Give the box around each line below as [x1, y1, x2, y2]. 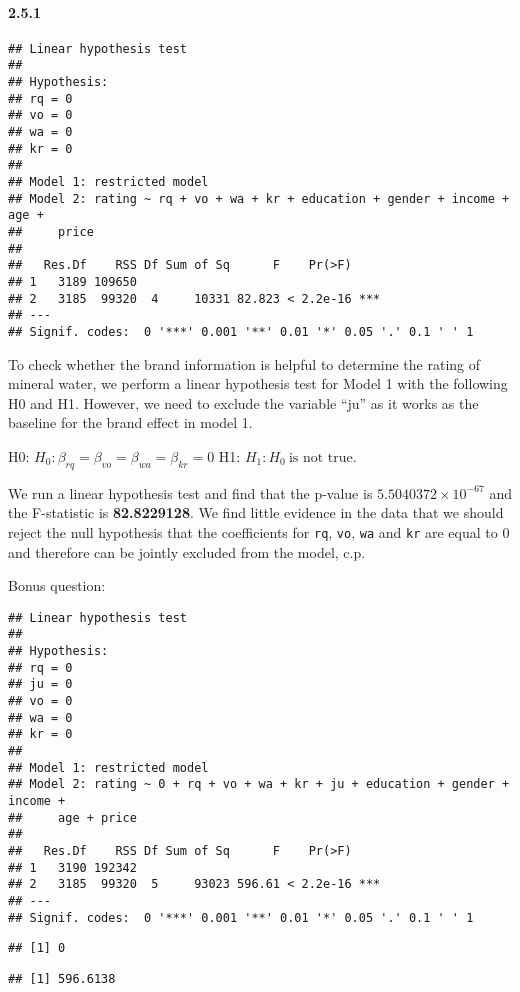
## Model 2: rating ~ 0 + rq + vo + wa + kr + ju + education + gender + [8, 777, 510, 792]
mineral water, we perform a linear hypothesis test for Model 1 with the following [8, 373, 508, 394]
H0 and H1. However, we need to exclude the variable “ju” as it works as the [8, 392, 479, 413]
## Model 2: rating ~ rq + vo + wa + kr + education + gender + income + [8, 191, 510, 206]
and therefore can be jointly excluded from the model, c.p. [8, 541, 366, 562]
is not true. [288, 450, 357, 465]
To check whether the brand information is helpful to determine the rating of [8, 353, 481, 374]
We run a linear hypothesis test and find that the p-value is [8, 482, 373, 503]
